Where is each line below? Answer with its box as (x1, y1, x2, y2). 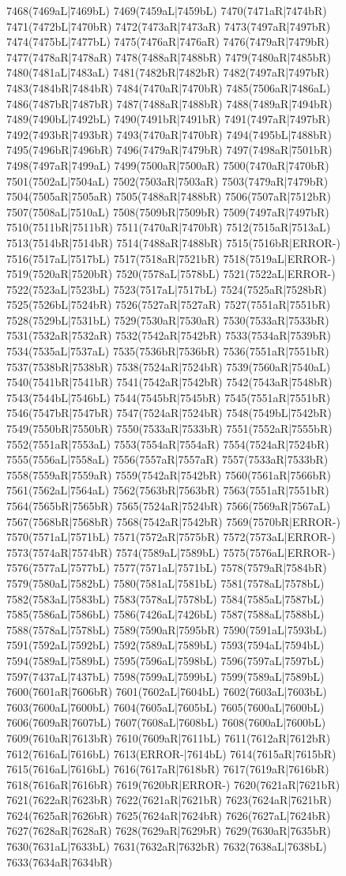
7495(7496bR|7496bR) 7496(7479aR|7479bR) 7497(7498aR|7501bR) (6, 141, 333, 158)
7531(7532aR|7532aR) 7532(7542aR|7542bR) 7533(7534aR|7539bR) (6, 327, 332, 344)
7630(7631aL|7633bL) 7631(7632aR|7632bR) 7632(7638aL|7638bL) (6, 838, 327, 855)
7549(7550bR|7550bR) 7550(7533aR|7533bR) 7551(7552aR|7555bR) (6, 420, 333, 437)
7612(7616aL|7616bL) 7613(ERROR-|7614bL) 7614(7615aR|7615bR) (6, 745, 337, 761)
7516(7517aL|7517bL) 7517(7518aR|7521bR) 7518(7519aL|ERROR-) (6, 250, 336, 266)
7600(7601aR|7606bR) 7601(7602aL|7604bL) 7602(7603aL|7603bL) (6, 683, 327, 700)
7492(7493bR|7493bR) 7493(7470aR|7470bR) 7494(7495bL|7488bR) (6, 126, 332, 142)
